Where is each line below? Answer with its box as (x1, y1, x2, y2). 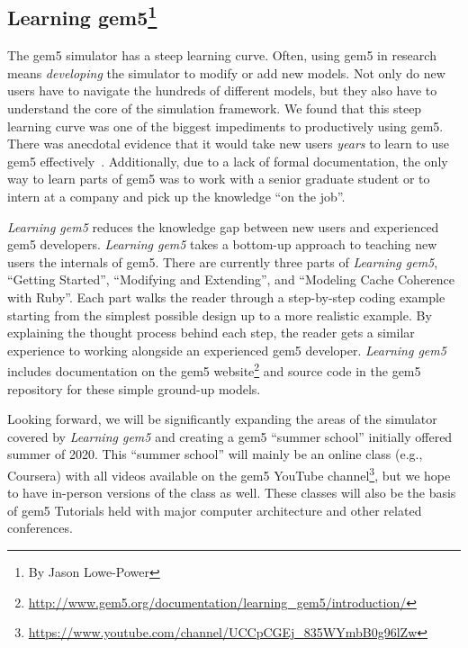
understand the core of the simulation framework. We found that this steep (7, 98, 422, 117)
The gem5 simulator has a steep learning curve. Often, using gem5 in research (7, 46, 436, 65)
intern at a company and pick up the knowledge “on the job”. (7, 186, 346, 205)
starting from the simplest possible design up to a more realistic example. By (7, 305, 432, 324)
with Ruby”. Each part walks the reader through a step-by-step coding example (7, 287, 445, 306)
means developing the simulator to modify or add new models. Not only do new (7, 63, 445, 82)
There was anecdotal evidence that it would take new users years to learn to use (7, 134, 449, 153)
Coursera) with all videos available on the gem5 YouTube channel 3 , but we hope (7, 463, 451, 484)
